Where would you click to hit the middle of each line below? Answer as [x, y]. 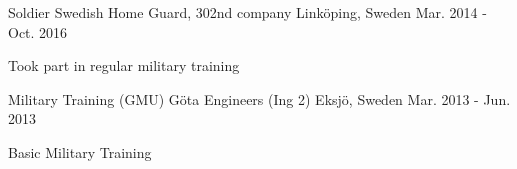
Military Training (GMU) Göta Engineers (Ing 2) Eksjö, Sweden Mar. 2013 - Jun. [259, 98]
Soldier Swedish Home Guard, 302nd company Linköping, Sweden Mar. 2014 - [247, 12]
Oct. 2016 [38, 31]
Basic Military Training [80, 151]
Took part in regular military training [124, 65]
